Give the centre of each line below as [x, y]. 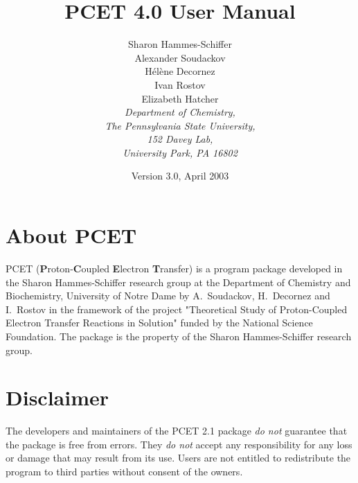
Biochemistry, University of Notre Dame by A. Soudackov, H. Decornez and [168, 296]
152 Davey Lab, [180, 139]
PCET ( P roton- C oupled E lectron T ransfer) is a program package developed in [174, 268]
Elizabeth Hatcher [180, 98]
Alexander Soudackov [180, 57]
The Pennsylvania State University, [180, 125]
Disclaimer [57, 397]
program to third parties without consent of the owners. [124, 472]
